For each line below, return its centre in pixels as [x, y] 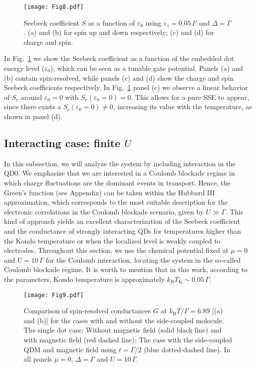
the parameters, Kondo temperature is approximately [84, 279]
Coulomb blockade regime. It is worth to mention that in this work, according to [126, 269]
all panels [38, 359]
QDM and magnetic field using [70, 349]
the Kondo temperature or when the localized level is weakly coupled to [112, 240]
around [32, 97]
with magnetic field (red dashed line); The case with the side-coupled [128, 339]
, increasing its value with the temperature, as [182, 107]
